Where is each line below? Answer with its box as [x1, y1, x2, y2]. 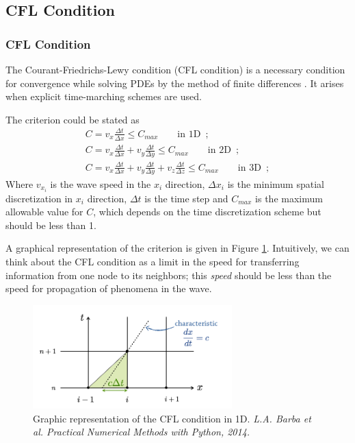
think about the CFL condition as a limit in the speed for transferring [5, 254, 300, 268]
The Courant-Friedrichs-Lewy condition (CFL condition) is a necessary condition [5, 62, 345, 76]
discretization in [5, 191, 73, 205]
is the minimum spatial [227, 176, 324, 191]
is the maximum [255, 191, 323, 205]
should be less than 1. [5, 217, 96, 232]
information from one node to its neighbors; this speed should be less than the [5, 267, 332, 282]
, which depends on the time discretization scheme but [93, 204, 321, 219]
